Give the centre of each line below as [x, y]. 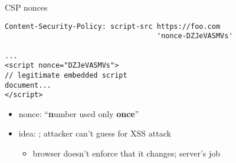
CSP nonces [26, 7]
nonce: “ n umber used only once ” [79, 113]
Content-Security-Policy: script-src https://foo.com [113, 26]
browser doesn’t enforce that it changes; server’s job [127, 153]
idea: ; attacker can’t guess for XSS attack [95, 133]
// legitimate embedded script [66, 75]
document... [28, 85]
